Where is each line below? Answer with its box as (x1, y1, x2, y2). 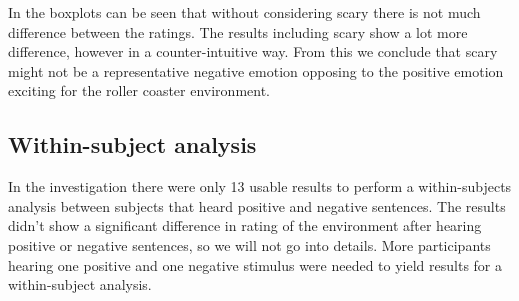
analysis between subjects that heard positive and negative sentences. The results (8, 195, 506, 216)
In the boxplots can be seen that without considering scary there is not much (8, 2, 481, 22)
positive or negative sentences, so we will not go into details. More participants (8, 234, 491, 255)
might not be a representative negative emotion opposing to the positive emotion (8, 60, 504, 81)
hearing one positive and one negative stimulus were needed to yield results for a (8, 254, 503, 275)
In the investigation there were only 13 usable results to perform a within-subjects (8, 176, 512, 197)
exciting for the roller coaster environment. (8, 80, 270, 101)
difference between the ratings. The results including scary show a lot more (8, 21, 468, 42)
